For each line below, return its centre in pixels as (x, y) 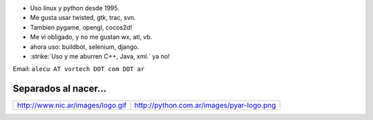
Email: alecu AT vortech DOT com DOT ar (79, 69)
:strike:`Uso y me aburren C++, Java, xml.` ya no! (100, 56)
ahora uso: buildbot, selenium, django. (85, 47)
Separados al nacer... (60, 89)
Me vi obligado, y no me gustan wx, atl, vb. (91, 37)
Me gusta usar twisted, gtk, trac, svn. (83, 18)
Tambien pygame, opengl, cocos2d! (81, 27)
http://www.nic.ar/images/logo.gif (72, 106)
